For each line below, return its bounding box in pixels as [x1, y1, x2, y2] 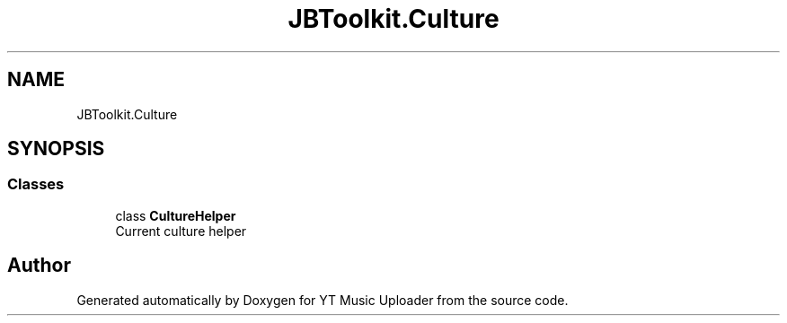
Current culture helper [115, 223, 247, 239]
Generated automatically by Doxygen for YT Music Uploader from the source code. [76, 292, 569, 308]
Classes [7, 175, 65, 194]
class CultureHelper [115, 207, 236, 223]
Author [7, 254, 71, 277]
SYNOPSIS [7, 137, 105, 161]
